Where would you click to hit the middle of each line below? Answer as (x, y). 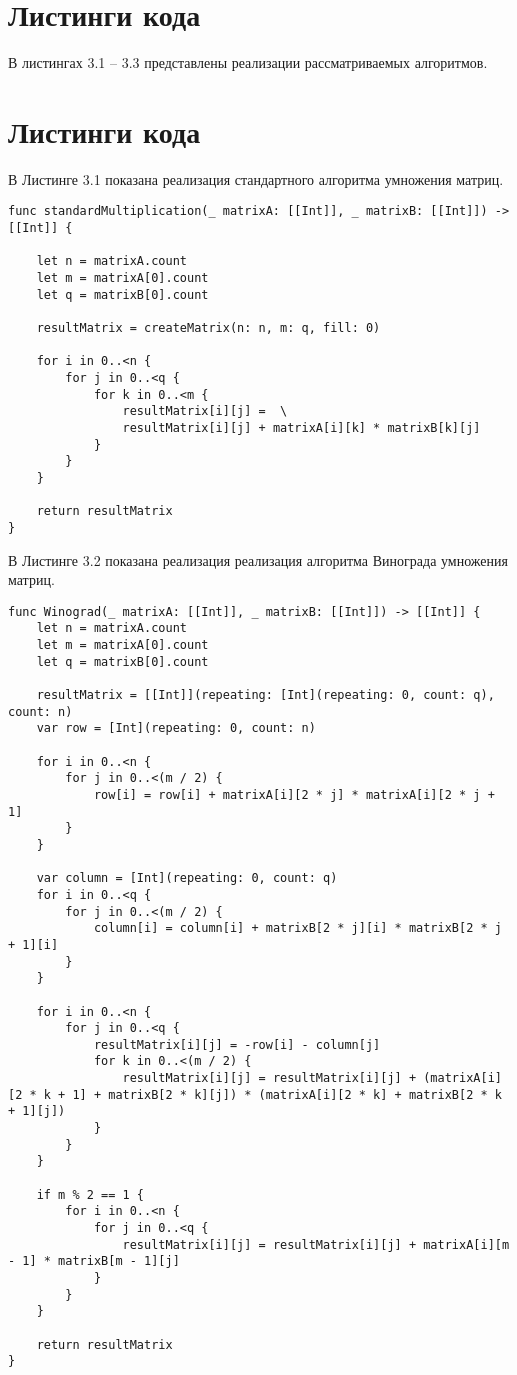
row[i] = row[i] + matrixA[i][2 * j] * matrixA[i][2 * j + (294, 794)
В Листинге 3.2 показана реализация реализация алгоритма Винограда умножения (258, 559)
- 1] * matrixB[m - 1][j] (94, 1261)
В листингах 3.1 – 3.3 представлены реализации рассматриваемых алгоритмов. (248, 62)
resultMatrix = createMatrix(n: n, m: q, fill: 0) (208, 328)
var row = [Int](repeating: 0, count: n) (176, 728)
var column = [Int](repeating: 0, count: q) (187, 878)
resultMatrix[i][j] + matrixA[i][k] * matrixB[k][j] (301, 427)
